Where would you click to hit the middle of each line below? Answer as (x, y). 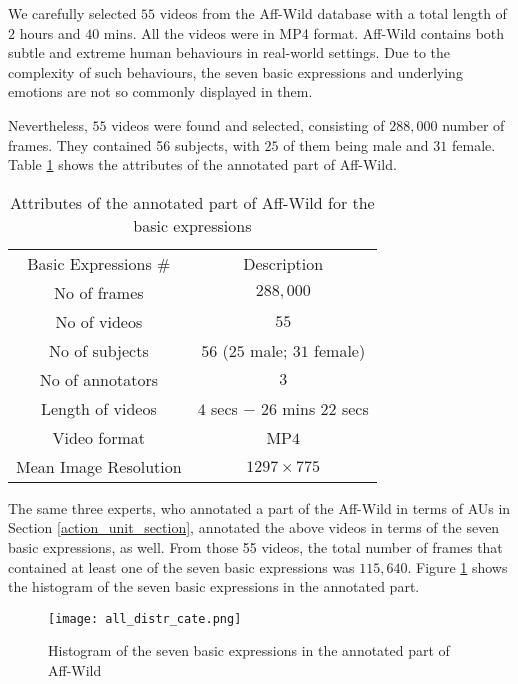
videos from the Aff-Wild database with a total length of (333, 13)
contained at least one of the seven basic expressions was (181, 566)
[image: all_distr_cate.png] (145, 618)
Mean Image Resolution (99, 466)
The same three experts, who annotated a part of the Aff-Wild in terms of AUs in (259, 507)
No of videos (99, 321)
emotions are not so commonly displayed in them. (160, 91)
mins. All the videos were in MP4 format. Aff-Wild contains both (304, 32)
